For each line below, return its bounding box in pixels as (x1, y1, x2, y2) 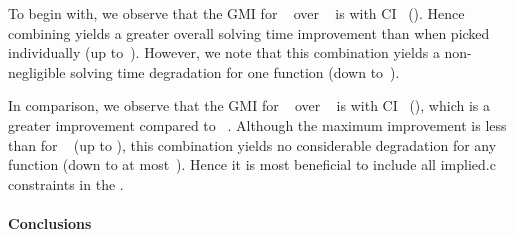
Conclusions (8, 212, 92, 233)
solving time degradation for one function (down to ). (70, 61, 400, 82)
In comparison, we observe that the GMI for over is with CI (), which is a (8, 95, 490, 116)
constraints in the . (8, 173, 124, 194)
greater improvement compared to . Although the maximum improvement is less (8, 114, 507, 135)
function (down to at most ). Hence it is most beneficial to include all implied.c (8, 154, 496, 175)
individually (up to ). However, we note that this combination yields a (8, 42, 440, 63)
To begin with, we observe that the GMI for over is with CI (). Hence (8, 3, 465, 23)
